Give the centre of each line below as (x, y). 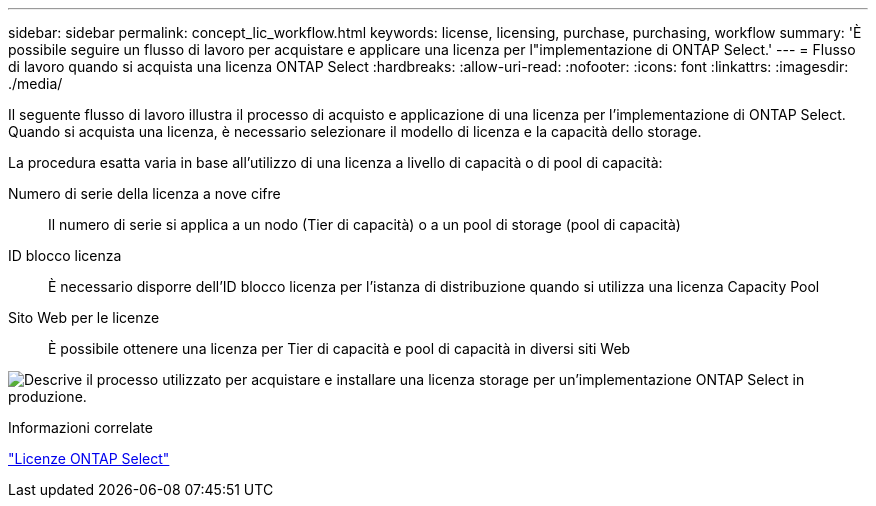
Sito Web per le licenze (84, 317)
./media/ (35, 83)
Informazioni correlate (80, 427)
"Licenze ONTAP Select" (89, 458)
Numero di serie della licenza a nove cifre (144, 193)
